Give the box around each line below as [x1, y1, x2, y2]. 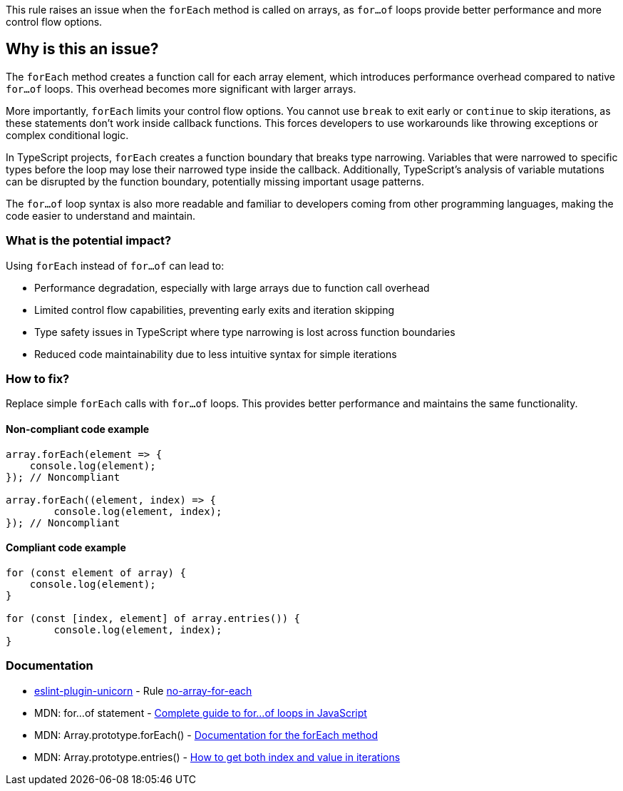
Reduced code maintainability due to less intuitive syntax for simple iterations [34, 347, 397, 360]
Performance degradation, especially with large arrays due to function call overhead [34, 281, 430, 294]
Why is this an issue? [6, 40, 159, 58]
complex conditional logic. [6, 128, 129, 141]
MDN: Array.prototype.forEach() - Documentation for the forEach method [34, 728, 378, 741]
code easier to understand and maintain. [6, 209, 196, 222]
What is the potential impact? [6, 233, 172, 248]
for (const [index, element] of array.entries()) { [6, 612, 301, 624]
